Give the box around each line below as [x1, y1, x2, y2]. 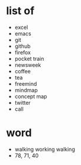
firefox [14, 48, 31, 56]
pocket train [14, 55, 44, 62]
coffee [14, 67, 31, 75]
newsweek [14, 61, 41, 69]
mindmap [14, 86, 38, 93]
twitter [14, 99, 31, 106]
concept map [14, 93, 47, 100]
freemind [14, 80, 37, 87]
